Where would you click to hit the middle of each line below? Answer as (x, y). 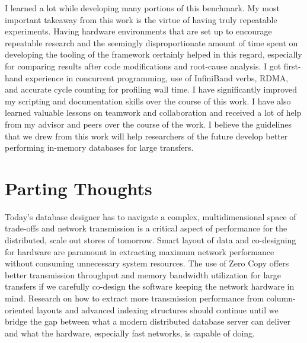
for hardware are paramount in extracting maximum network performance (140, 251)
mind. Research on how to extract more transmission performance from (135, 298)
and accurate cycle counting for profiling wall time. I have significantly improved (151, 89)
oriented (20, 309)
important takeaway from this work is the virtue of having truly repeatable (141, 19)
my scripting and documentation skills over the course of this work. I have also (148, 101)
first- (292, 66)
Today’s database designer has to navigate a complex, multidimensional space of (151, 216)
